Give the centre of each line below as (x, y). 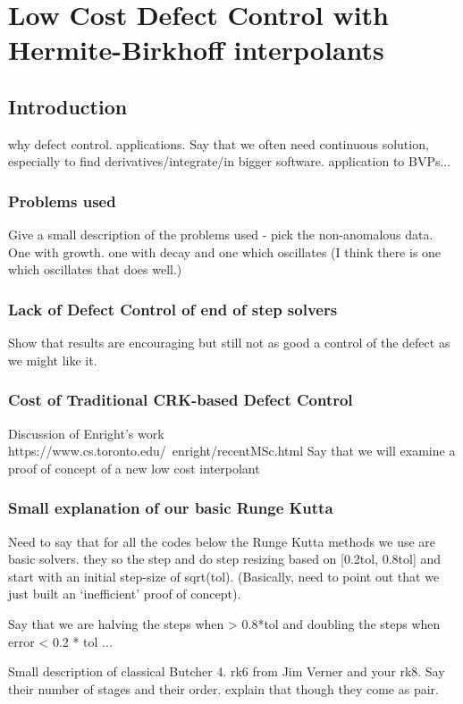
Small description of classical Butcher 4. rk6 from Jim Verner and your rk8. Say (227, 671)
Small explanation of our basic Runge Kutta (171, 508)
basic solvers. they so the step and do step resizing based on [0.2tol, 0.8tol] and (225, 559)
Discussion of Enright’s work (86, 433)
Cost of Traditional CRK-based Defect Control (181, 400)
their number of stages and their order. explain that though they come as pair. (223, 688)
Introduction (68, 106)
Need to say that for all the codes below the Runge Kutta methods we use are (222, 541)
